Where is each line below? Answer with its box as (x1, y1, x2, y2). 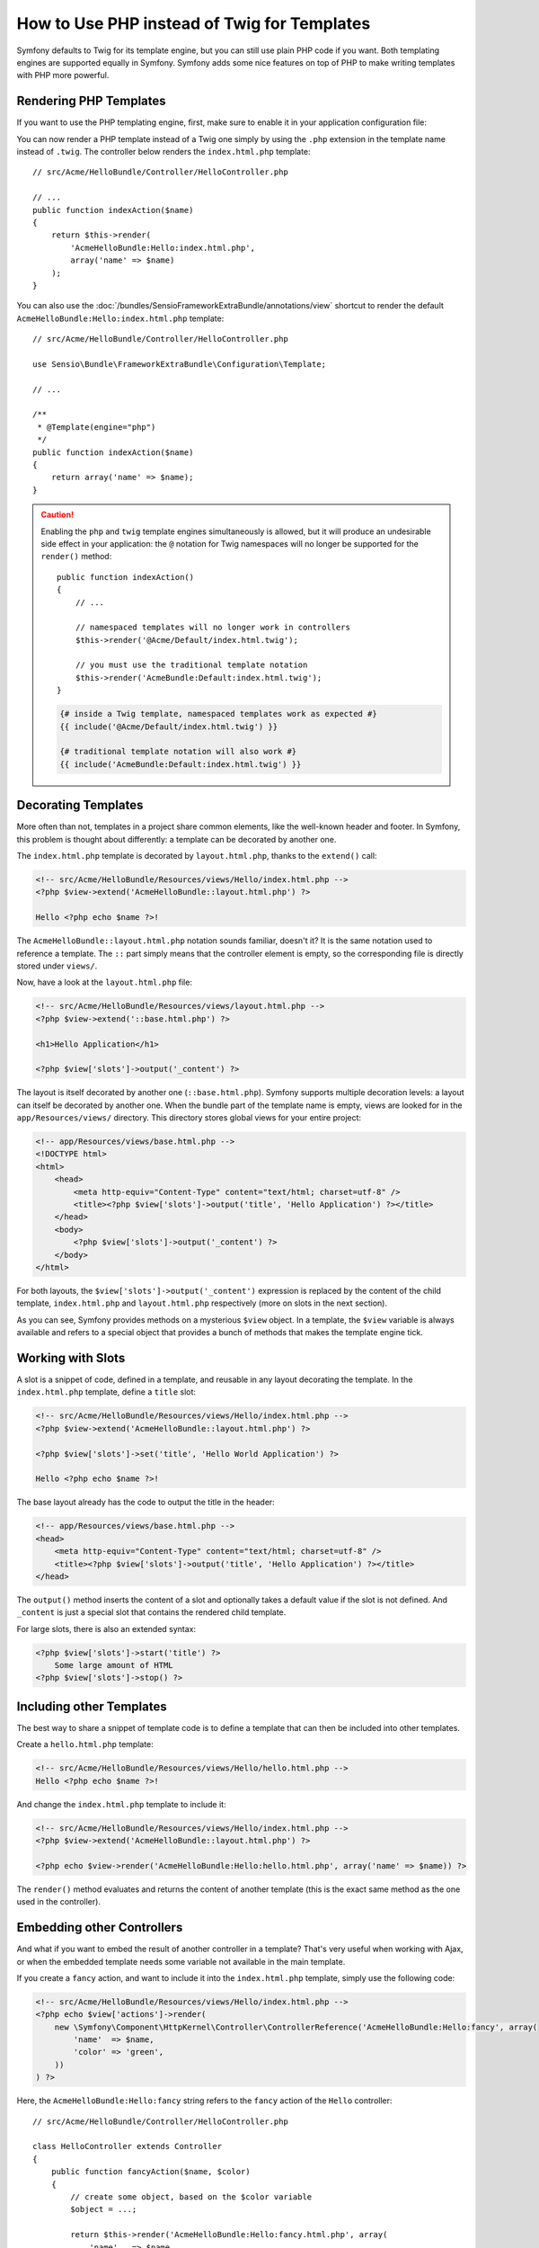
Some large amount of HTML (54, 1660, 174, 1671)
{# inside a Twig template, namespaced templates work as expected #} (59, 709, 377, 719)
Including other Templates (16, 1699, 167, 1714)
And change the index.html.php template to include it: (16, 1798, 226, 1809)
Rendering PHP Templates (16, 94, 166, 109)
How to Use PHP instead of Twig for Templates (16, 13, 371, 33)
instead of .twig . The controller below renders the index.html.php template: (16, 147, 311, 157)
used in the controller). (16, 1896, 101, 1907)
